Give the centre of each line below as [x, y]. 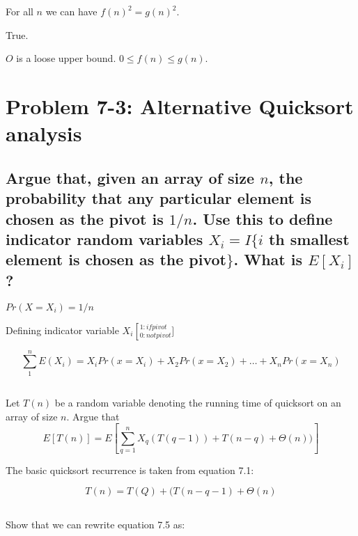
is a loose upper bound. [66, 58]
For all [20, 11]
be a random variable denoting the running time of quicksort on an [198, 403]
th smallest [309, 238]
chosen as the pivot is [85, 218]
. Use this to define [263, 218]
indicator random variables [104, 238]
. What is [268, 259]
